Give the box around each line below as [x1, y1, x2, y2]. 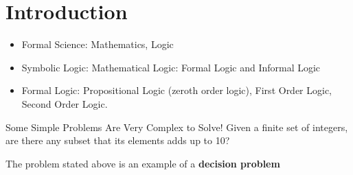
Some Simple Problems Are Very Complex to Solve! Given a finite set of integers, [5, 119, 348, 134]
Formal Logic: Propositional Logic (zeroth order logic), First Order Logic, [21, 83, 332, 97]
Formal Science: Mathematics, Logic [21, 37, 174, 51]
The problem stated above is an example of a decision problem [5, 156, 280, 170]
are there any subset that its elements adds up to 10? [5, 133, 230, 148]
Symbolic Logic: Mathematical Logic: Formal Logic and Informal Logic [21, 60, 321, 74]
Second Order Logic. [21, 96, 108, 110]
